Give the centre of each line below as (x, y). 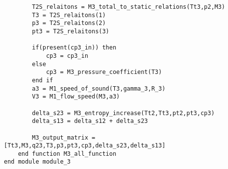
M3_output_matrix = (64, 137)
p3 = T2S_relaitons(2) (69, 23)
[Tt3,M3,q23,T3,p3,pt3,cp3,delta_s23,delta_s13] (85, 146)
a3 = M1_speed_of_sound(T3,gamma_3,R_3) (99, 88)
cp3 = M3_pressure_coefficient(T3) (104, 72)
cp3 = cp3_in (67, 56)
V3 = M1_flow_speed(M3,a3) (76, 97)
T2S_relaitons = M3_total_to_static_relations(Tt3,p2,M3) (129, 7)
